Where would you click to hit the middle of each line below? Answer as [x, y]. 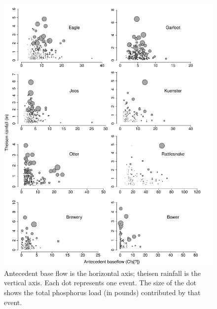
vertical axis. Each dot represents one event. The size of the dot [100, 283]
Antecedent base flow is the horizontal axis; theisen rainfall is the [103, 273]
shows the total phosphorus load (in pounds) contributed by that [102, 292]
